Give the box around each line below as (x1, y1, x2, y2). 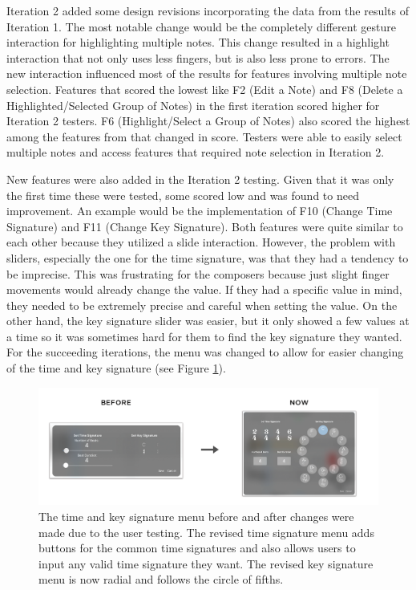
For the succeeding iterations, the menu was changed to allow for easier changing (6, 344, 404, 360)
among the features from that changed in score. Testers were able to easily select (6, 128, 402, 144)
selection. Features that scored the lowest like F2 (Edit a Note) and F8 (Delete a (6, 80, 403, 97)
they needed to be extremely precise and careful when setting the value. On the (6, 296, 398, 313)
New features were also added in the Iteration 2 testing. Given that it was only (6, 170, 394, 187)
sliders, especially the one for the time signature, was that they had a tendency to (6, 249, 409, 266)
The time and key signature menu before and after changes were (38, 507, 354, 524)
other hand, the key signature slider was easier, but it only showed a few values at (6, 312, 410, 329)
